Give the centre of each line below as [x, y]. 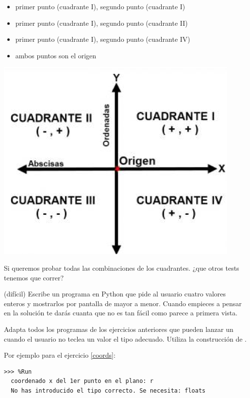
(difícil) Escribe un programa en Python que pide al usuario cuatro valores [115, 294]
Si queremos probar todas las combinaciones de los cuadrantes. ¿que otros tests [122, 268]
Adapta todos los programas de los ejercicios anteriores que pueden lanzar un [119, 329]
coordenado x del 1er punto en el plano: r [82, 381]
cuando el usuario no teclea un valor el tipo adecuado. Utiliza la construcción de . [125, 338]
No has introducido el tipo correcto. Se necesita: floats [108, 390]
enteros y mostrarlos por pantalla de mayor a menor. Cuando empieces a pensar [123, 303]
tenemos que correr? [34, 277]
